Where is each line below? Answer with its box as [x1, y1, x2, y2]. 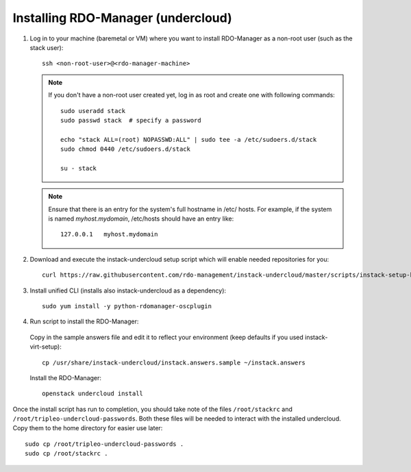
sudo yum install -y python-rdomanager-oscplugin [42, 302, 212, 310]
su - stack [60, 164, 97, 172]
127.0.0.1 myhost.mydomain [60, 230, 158, 238]
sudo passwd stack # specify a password [60, 116, 201, 124]
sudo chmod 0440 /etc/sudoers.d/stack [60, 145, 191, 153]
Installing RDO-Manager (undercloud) [12, 10, 232, 25]
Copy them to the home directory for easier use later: [12, 424, 163, 432]
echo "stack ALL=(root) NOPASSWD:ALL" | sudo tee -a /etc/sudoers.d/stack [60, 136, 317, 143]
